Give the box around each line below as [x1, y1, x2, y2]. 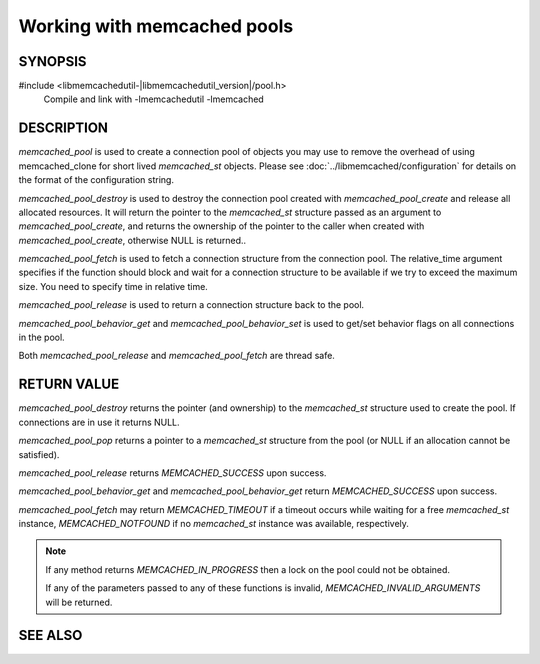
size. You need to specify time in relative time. [18, 280, 209, 292]
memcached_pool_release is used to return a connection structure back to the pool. [18, 299, 365, 311]
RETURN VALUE [18, 376, 120, 393]
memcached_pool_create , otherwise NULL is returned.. [18, 234, 247, 246]
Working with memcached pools [18, 15, 294, 37]
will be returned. [45, 596, 113, 608]
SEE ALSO [18, 627, 83, 644]
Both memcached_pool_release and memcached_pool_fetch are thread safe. [18, 350, 335, 362]
